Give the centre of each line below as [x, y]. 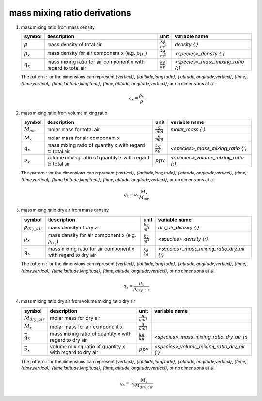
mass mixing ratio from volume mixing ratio [64, 113]
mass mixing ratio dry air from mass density [65, 210]
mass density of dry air [74, 227]
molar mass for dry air [75, 318]
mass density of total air [74, 44]
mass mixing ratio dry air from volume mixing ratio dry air [78, 301]
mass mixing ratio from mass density [58, 27]
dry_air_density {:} [179, 227]
